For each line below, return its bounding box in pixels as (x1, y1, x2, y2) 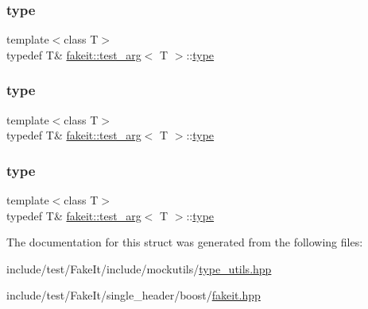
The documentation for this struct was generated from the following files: (6, 234, 363, 250)
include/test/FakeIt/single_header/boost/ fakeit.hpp (6, 287, 261, 303)
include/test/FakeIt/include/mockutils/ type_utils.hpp (6, 260, 272, 277)
